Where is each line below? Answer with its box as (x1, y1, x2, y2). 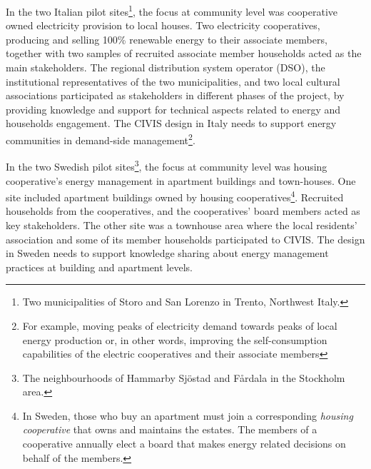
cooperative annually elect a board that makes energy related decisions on (22, 436, 346, 451)
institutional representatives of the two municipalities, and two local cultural (6, 74, 340, 89)
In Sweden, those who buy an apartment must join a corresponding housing (22, 408, 353, 423)
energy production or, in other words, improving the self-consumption (22, 332, 327, 347)
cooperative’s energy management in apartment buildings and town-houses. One (6, 173, 356, 188)
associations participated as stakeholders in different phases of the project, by (6, 88, 345, 103)
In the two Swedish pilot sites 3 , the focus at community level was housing (6, 157, 327, 173)
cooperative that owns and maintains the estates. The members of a (22, 422, 317, 437)
